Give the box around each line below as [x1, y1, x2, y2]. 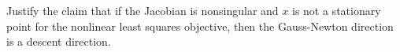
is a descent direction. [6, 33, 111, 50]
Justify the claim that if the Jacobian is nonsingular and [6, 2, 279, 18]
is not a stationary [291, 2, 381, 18]
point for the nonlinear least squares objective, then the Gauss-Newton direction [6, 17, 394, 34]
